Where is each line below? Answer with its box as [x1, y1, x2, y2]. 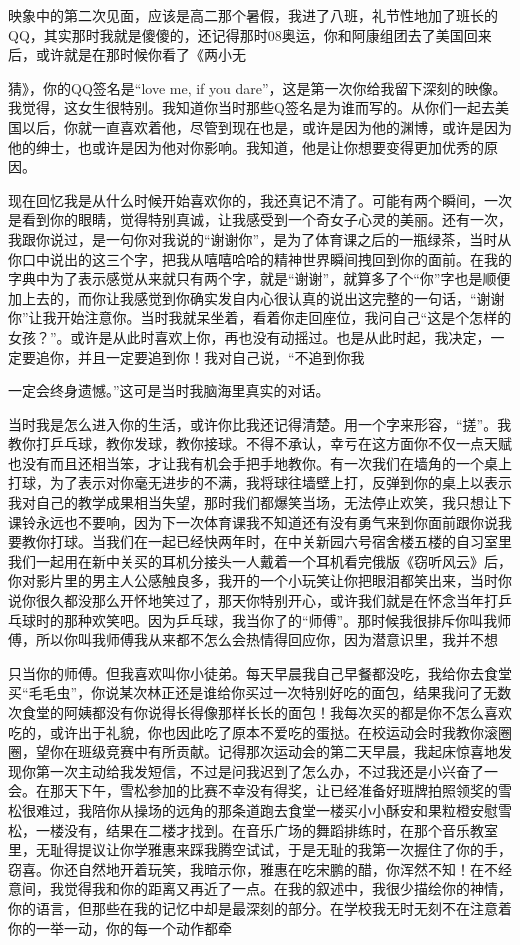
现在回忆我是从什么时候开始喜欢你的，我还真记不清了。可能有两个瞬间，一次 [8, 189, 512, 210]
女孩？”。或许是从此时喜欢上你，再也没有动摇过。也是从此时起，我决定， [8, 326, 491, 347]
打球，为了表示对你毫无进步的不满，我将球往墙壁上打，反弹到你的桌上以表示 [8, 472, 512, 493]
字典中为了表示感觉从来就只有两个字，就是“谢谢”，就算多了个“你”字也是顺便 [8, 268, 511, 289]
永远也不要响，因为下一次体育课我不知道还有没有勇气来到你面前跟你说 [35, 511, 498, 532]
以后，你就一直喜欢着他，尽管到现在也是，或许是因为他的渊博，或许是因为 [21, 116, 512, 137]
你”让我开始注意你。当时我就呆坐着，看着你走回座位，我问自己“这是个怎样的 [8, 307, 512, 328]
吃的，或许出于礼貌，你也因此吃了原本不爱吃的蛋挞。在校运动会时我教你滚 [8, 721, 498, 742]
